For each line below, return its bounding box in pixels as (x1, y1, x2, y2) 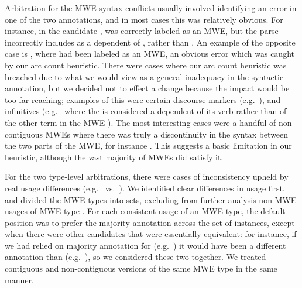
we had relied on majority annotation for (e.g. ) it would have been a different (5, 239, 286, 251)
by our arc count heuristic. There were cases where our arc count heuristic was (5, 59, 287, 71)
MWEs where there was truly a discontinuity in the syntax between (45, 128, 289, 140)
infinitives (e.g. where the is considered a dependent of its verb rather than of (5, 105, 287, 117)
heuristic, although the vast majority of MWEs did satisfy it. (5, 150, 224, 163)
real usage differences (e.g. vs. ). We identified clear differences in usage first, (5, 181, 285, 194)
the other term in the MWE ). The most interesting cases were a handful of (5, 116, 276, 128)
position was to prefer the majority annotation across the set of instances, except (5, 216, 295, 228)
